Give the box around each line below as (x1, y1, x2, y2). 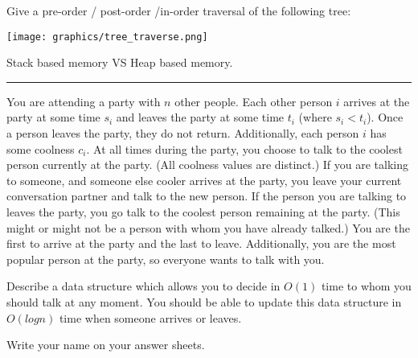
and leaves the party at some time (116, 109, 285, 126)
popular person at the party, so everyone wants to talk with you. (6, 250, 325, 267)
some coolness (6, 140, 75, 157)
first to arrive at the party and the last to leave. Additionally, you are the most (6, 235, 396, 252)
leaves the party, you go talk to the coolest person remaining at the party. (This (6, 204, 400, 220)
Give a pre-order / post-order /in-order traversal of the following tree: (6, 2, 351, 19)
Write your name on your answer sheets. (6, 336, 205, 353)
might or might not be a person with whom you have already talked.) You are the (6, 219, 410, 236)
